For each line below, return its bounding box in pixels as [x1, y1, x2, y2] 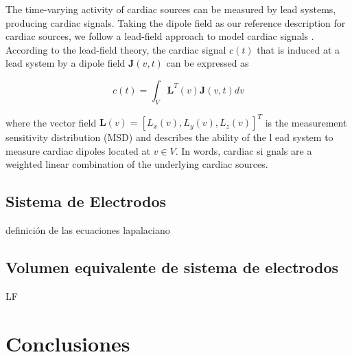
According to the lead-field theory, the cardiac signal [5, 42, 226, 56]
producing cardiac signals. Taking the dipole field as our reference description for [5, 15, 346, 30]
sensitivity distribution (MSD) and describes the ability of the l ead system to [5, 130, 333, 144]
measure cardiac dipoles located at [5, 143, 150, 158]
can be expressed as [166, 56, 249, 70]
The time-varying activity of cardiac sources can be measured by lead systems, [5, 2, 336, 16]
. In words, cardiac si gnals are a [175, 143, 312, 158]
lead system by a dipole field [5, 56, 126, 70]
